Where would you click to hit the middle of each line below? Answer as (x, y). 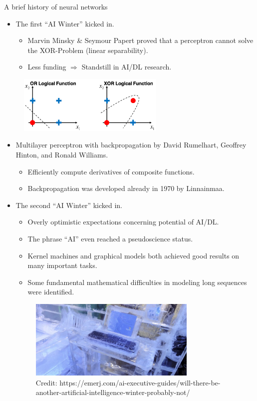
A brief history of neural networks (56, 6)
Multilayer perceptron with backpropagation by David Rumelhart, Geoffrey (131, 145)
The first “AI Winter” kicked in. (65, 23)
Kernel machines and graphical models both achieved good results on (133, 255)
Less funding (47, 67)
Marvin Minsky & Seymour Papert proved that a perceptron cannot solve (140, 40)
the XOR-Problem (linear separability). (88, 50)
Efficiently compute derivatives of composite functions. (111, 171)
